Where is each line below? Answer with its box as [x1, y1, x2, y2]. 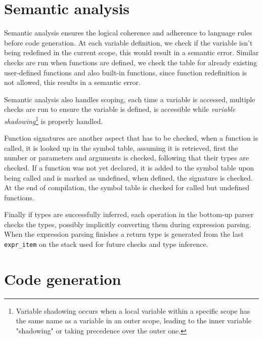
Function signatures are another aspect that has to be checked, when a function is [4, 133, 258, 143]
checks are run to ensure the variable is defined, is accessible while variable [4, 104, 236, 114]
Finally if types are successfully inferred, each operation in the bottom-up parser [4, 209, 254, 220]
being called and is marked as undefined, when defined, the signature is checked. [4, 172, 253, 183]
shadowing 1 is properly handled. [4, 114, 103, 126]
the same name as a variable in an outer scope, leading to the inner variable [16, 315, 251, 326]
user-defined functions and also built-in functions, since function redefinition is [4, 67, 247, 77]
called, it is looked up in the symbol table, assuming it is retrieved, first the [4, 142, 238, 153]
